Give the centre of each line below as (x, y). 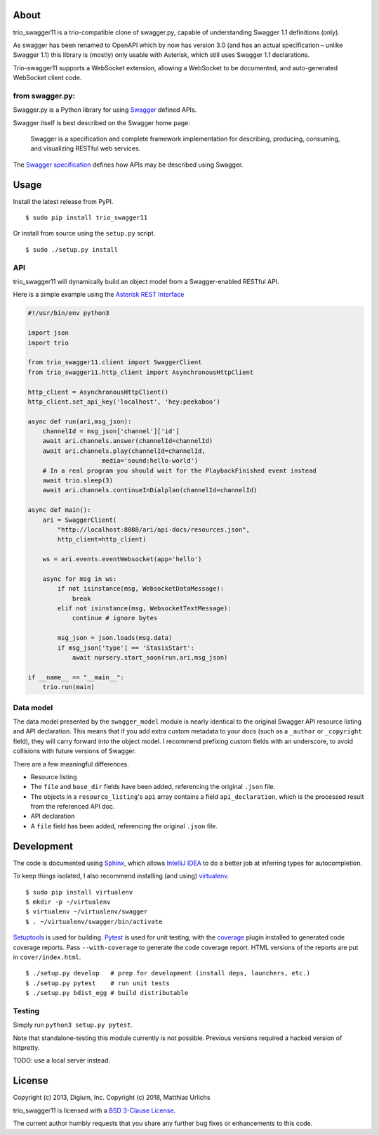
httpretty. (26, 1047)
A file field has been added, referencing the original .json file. (124, 826)
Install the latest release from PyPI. (63, 201)
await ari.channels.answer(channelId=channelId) (128, 441)
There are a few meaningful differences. (71, 764)
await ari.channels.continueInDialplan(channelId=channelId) (150, 490)
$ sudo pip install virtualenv (79, 892)
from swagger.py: (44, 96)
